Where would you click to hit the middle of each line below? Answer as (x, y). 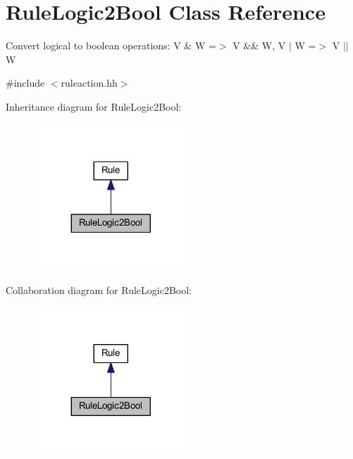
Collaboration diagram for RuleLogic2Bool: (99, 289)
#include (25, 83)
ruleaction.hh (89, 83)
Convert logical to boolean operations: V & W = (111, 45)
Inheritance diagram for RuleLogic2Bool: (94, 106)
